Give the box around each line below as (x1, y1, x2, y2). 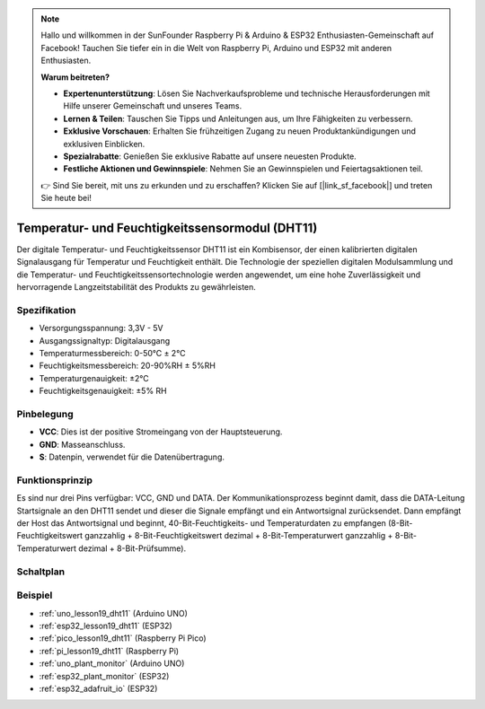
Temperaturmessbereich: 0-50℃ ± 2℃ (39, 348, 186, 359)
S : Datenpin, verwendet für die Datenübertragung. (39, 451, 225, 462)
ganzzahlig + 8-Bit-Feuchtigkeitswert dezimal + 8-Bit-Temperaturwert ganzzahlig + (84, 530, 393, 541)
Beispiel (16, 589, 53, 601)
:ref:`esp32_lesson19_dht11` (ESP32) (39, 620, 172, 631)
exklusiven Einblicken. (63, 138, 145, 149)
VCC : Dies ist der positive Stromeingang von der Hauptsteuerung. (39, 426, 283, 437)
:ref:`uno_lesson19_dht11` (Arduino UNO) (39, 608, 189, 618)
